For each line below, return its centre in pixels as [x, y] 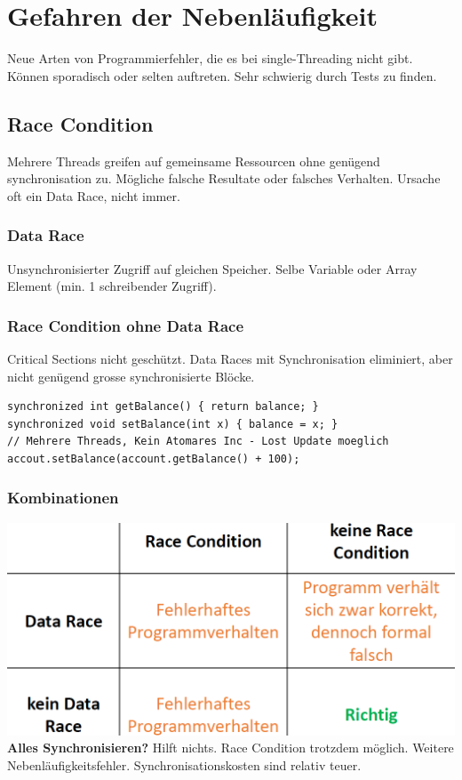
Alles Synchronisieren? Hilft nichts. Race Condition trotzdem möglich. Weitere [231, 748]
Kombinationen [63, 498]
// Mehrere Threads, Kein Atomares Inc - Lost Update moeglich [198, 442]
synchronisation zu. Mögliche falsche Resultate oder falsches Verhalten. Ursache [224, 178]
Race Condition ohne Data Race [126, 325]
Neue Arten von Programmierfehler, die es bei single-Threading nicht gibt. [210, 58]
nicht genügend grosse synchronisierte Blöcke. [131, 376]
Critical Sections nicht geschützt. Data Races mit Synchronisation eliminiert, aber [230, 358]
